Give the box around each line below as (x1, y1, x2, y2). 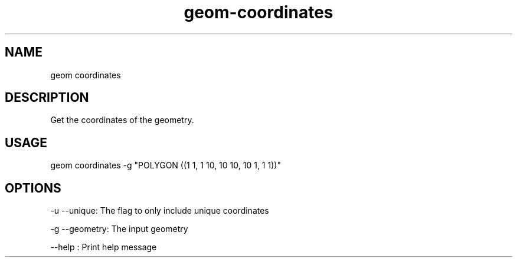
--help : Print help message (50, 242, 157, 253)
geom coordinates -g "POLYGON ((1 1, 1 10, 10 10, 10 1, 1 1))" (50, 160, 281, 171)
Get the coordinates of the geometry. (50, 115, 194, 125)
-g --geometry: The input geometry (50, 224, 188, 234)
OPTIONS (5, 180, 61, 195)
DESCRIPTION (5, 90, 89, 105)
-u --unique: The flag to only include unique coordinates (50, 205, 269, 216)
